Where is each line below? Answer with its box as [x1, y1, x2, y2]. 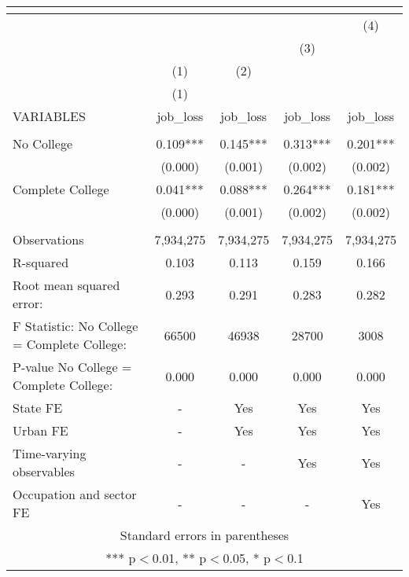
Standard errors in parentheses [120, 526, 289, 544]
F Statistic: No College [13, 317, 138, 335]
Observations [13, 230, 84, 248]
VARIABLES [13, 107, 86, 125]
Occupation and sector [13, 485, 137, 503]
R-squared [13, 253, 69, 271]
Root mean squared [13, 276, 120, 294]
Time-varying [13, 444, 87, 462]
